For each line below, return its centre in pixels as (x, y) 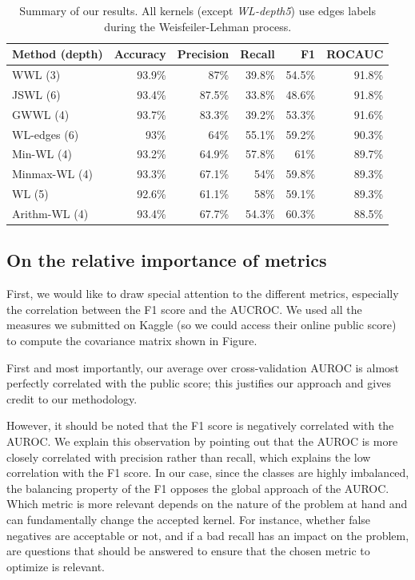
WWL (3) (36, 75)
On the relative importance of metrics (167, 260)
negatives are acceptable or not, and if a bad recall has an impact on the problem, (208, 535)
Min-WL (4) (42, 154)
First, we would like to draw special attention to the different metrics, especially (203, 294)
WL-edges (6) (46, 134)
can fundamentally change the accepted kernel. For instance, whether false (189, 519)
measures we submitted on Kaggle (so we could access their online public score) (202, 325)
